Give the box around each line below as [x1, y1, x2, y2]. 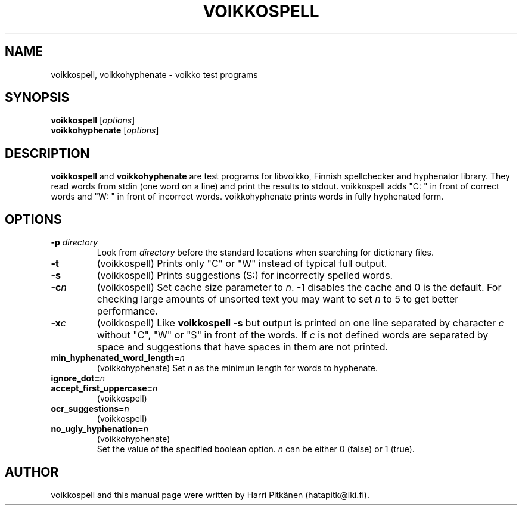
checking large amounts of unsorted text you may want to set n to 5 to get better [97, 293, 459, 306]
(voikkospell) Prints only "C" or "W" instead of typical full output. [97, 257, 387, 270]
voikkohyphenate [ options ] [51, 125, 159, 136]
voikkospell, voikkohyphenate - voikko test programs [51, 69, 258, 80]
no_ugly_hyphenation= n [51, 424, 148, 434]
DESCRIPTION [5, 145, 90, 161]
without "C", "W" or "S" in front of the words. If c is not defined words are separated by [97, 329, 489, 341]
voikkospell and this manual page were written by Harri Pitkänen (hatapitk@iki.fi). [51, 489, 369, 500]
